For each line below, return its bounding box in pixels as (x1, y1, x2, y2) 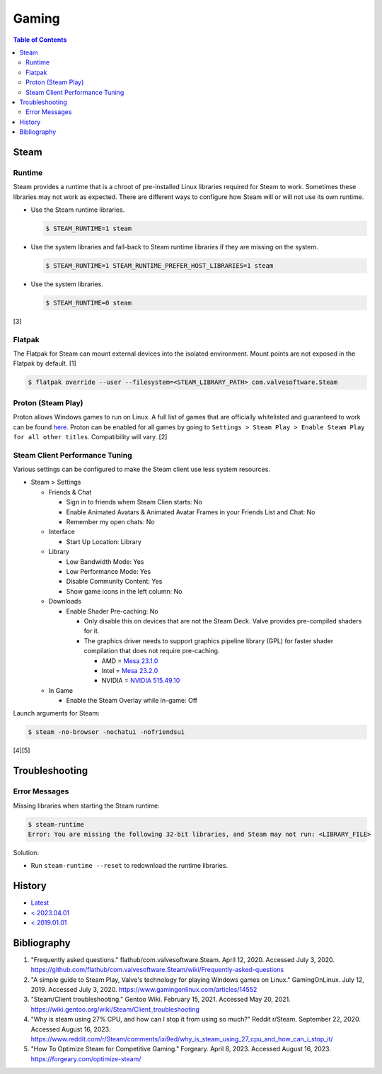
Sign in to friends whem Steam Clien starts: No (66, 498, 203, 507)
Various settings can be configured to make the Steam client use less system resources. (13, 465, 270, 474)
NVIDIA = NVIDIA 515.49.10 (101, 677, 180, 685)
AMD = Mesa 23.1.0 (101, 656, 158, 665)
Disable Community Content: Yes (66, 577, 163, 586)
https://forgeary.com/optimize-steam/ (30, 1054, 141, 1063)
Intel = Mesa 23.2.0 (101, 666, 158, 674)
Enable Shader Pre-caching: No (66, 606, 158, 616)
